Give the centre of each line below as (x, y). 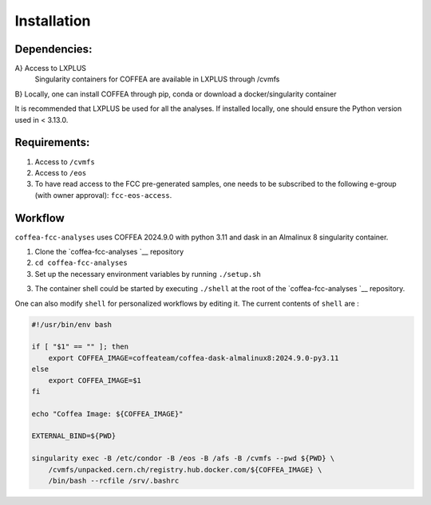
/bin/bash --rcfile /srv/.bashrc (114, 481)
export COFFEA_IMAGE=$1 (95, 380)
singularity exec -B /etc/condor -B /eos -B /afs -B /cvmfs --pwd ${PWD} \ (183, 458)
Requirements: (52, 142)
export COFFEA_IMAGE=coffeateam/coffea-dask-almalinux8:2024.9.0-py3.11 (194, 358)
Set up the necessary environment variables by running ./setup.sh (148, 274)
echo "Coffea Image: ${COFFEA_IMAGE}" (107, 414)
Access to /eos (61, 172)
